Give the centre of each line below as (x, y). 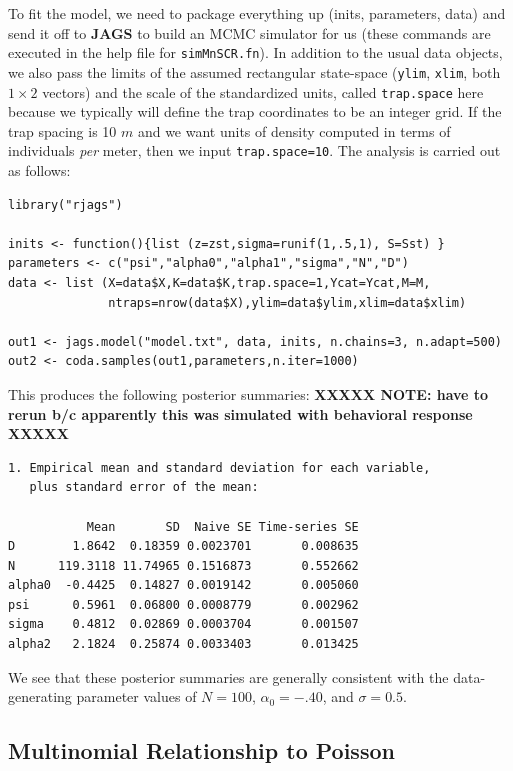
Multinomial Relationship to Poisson (201, 750)
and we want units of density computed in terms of (294, 130)
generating (40, 696)
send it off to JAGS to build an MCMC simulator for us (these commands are (249, 32)
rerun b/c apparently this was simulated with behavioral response (240, 413)
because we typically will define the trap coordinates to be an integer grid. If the (255, 111)
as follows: (39, 170)
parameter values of (136, 696)
